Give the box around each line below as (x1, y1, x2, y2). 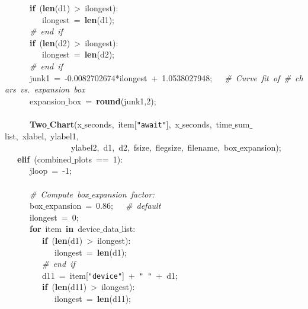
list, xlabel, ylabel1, (5, 129, 79, 142)
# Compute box (30, 187, 89, 200)
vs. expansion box (20, 83, 85, 95)
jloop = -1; (29, 164, 72, 177)
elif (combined (17, 152, 72, 165)
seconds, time (182, 117, 232, 130)
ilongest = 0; (29, 211, 79, 223)
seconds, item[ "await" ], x (84, 117, 179, 130)
